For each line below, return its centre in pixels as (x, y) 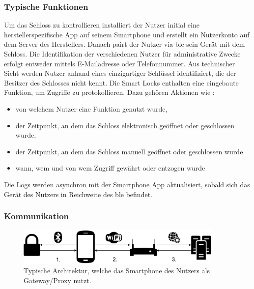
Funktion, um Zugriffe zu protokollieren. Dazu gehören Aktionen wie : (109, 92)
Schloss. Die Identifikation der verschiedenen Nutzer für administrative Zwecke (122, 54)
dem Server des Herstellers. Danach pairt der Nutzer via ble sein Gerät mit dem (125, 44)
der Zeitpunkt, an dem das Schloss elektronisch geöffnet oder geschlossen (125, 125)
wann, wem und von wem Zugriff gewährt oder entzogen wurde (110, 168)
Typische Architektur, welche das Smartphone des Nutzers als (117, 270)
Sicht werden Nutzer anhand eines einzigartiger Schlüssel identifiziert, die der (120, 73)
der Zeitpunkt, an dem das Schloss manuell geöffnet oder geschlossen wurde (129, 151)
